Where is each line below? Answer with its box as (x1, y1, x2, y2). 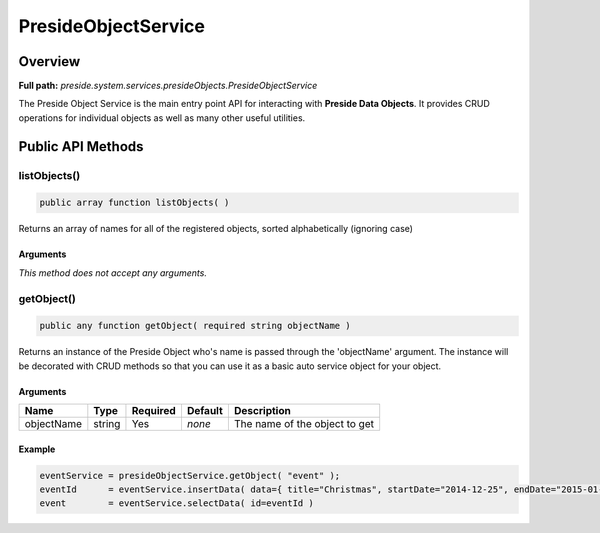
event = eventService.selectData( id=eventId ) (39, 498, 314, 509)
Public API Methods (18, 138, 144, 155)
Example (18, 443, 56, 455)
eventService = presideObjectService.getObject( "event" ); (39, 470, 341, 481)
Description (233, 404, 292, 418)
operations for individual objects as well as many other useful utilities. (18, 111, 306, 124)
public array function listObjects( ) (39, 197, 230, 209)
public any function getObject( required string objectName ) (39, 320, 351, 332)
